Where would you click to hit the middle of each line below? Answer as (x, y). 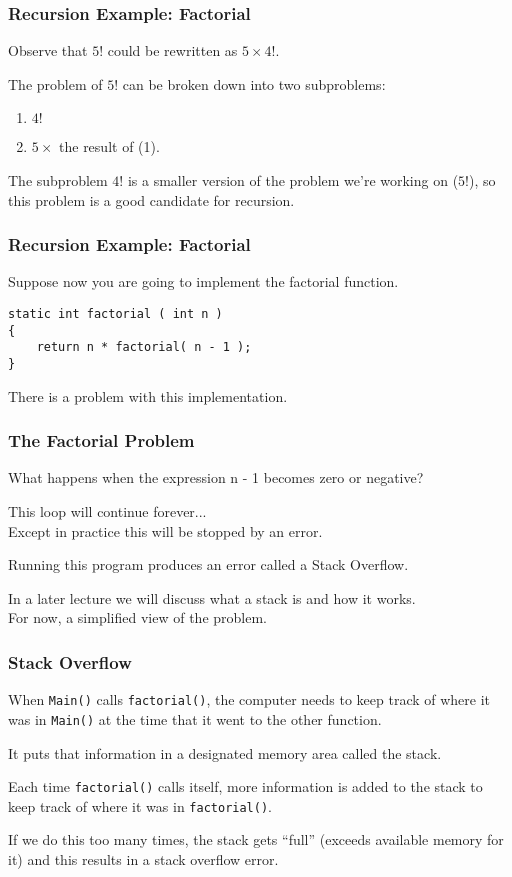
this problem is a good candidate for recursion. (151, 199)
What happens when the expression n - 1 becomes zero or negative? (216, 477)
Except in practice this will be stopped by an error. (165, 530)
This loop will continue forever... (107, 511)
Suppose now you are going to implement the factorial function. (203, 281)
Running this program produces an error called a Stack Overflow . (208, 564)
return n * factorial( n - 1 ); (144, 347)
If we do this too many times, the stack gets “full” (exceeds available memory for (256, 839)
